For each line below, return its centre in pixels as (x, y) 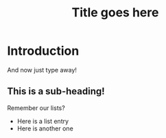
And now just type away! (42, 70)
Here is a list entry (43, 121)
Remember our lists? (36, 108)
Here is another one (45, 128)
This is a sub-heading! (56, 91)
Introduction (43, 51)
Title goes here (115, 13)
